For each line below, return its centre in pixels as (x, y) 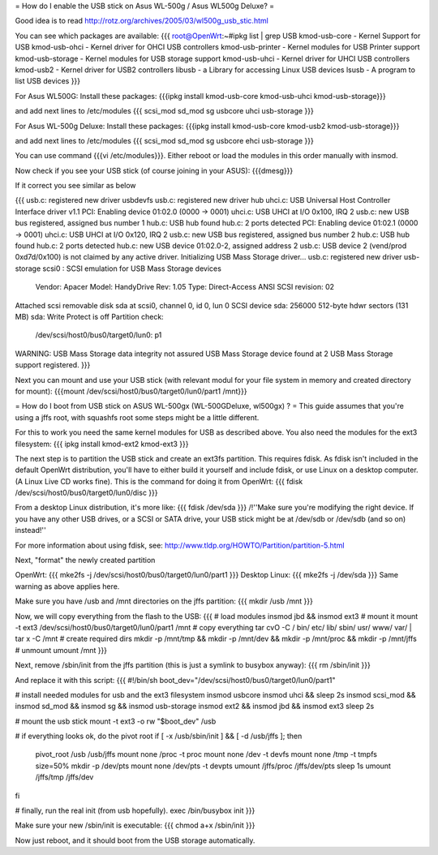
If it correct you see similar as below (76, 186)
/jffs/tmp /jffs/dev (64, 777)
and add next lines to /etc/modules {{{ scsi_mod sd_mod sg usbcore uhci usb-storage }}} (164, 111)
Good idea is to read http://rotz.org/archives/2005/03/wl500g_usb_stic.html (142, 21)
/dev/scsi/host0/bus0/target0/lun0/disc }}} (86, 493)
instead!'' (30, 531)
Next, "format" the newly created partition (85, 561)
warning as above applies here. (67, 586)
